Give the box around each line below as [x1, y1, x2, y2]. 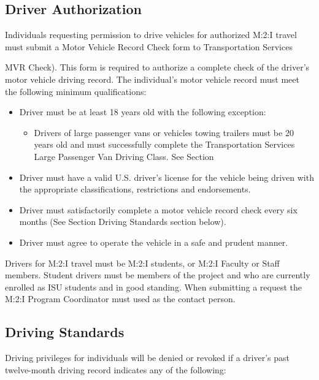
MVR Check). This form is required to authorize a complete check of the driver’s [5, 61, 310, 74]
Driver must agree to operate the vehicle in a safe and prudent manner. [19, 235, 288, 248]
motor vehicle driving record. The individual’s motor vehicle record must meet [5, 72, 299, 85]
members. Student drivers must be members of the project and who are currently [5, 268, 310, 281]
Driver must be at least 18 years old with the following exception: [19, 105, 266, 118]
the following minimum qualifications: [5, 85, 147, 97]
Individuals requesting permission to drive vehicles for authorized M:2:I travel [5, 28, 297, 41]
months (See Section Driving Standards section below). [19, 215, 226, 228]
